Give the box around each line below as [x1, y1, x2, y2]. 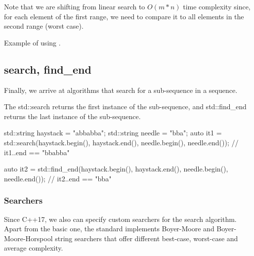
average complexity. [4, 243, 63, 253]
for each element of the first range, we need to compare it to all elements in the [4, 11, 244, 21]
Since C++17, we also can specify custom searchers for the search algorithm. [4, 213, 237, 224]
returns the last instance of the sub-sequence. [4, 111, 141, 121]
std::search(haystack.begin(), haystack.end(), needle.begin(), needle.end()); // [4, 137, 239, 147]
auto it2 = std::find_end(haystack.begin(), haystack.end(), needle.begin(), [4, 164, 228, 174]
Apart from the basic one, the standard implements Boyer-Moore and [4, 223, 214, 234]
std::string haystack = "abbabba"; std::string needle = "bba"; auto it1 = [4, 128, 222, 138]
